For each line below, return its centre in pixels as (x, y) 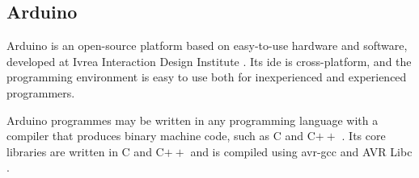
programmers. (41, 92)
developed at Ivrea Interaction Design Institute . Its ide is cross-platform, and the (209, 61)
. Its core (364, 136)
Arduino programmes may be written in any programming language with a (193, 120)
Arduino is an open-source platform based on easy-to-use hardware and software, (207, 46)
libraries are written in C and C (85, 151)
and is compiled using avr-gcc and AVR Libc (301, 151)
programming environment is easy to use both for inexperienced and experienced (207, 77)
